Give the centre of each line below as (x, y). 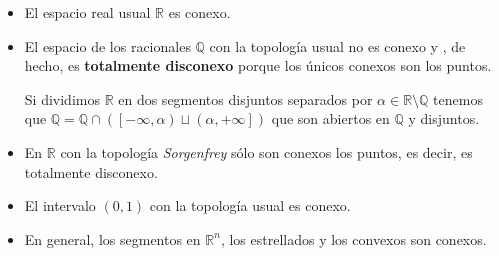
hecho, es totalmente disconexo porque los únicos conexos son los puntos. (258, 65)
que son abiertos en (330, 118)
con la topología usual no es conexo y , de (337, 45)
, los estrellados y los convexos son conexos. (353, 238)
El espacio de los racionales (107, 45)
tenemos (458, 98)
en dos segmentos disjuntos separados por (245, 98)
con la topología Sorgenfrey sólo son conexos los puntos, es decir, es (266, 151)
